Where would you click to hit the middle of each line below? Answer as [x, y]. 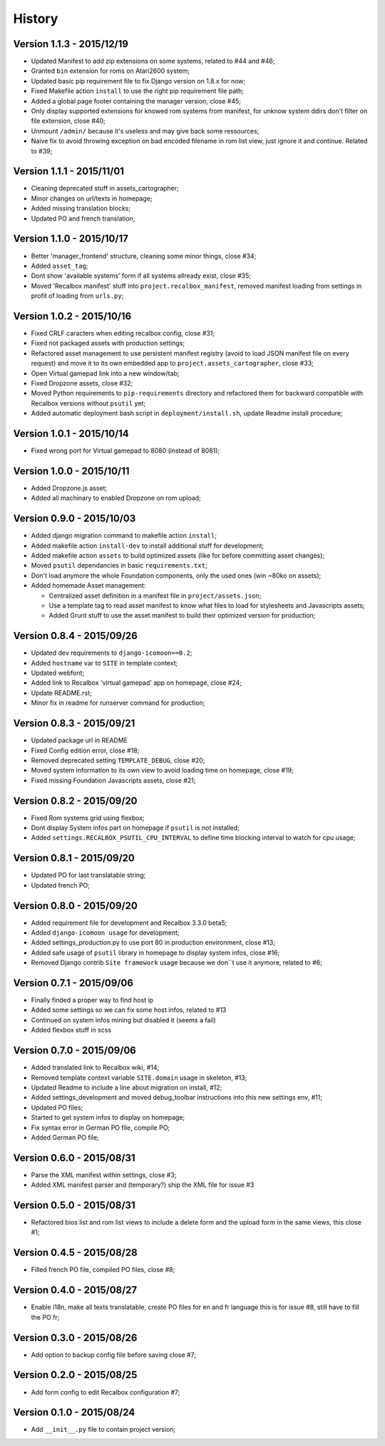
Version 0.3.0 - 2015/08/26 [75, 1338]
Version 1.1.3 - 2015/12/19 [71, 44]
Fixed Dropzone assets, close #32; [82, 383]
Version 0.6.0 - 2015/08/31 [74, 1158]
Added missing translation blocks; [81, 209]
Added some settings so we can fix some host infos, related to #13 [129, 1010]
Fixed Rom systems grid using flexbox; [88, 818]
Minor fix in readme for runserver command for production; [118, 703]
